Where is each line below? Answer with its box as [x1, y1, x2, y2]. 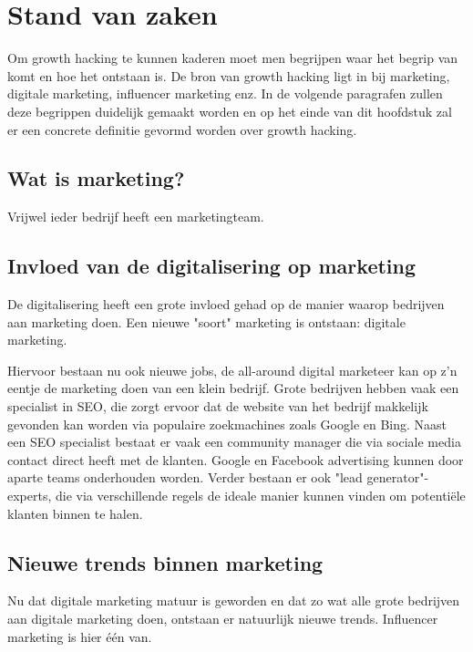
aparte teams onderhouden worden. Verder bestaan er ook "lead [7, 468, 363, 487]
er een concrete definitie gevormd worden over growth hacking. [7, 119, 357, 139]
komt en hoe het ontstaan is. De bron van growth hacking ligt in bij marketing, [7, 66, 450, 85]
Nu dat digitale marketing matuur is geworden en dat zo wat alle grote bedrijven [7, 591, 460, 610]
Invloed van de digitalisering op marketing [7, 252, 416, 280]
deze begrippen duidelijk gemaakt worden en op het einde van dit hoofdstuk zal [7, 101, 452, 120]
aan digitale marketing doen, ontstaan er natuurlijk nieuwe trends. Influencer [7, 609, 438, 628]
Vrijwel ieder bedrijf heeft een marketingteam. [7, 207, 264, 226]
